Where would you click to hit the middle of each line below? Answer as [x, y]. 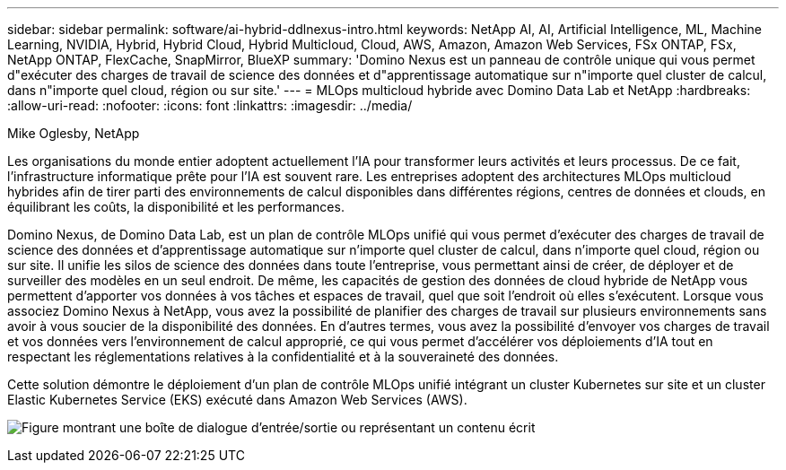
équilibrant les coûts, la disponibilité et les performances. [176, 207]
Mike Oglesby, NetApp [74, 133]
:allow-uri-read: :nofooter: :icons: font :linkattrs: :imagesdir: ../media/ [210, 105]
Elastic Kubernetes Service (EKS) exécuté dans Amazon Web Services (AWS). [237, 400]
